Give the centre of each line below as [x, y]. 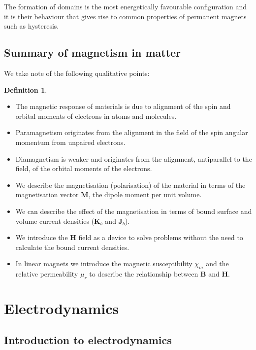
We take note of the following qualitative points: [77, 73]
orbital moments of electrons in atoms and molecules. [96, 116]
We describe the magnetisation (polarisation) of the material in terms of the [130, 185]
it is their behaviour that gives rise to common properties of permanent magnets [125, 16]
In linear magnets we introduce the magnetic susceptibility [104, 263]
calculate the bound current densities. [72, 247]
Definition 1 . [26, 89]
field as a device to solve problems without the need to [161, 237]
